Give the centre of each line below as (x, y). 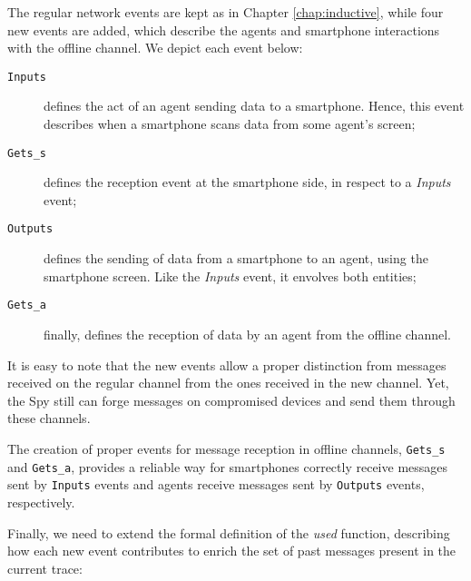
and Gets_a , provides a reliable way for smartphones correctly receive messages (228, 466)
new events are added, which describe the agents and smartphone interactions (224, 30)
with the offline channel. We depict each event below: (155, 48)
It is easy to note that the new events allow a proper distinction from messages (227, 364)
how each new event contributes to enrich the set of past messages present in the (232, 551)
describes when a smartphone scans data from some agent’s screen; (230, 124)
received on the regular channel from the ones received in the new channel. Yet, (228, 383)
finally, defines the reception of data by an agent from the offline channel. (247, 334)
